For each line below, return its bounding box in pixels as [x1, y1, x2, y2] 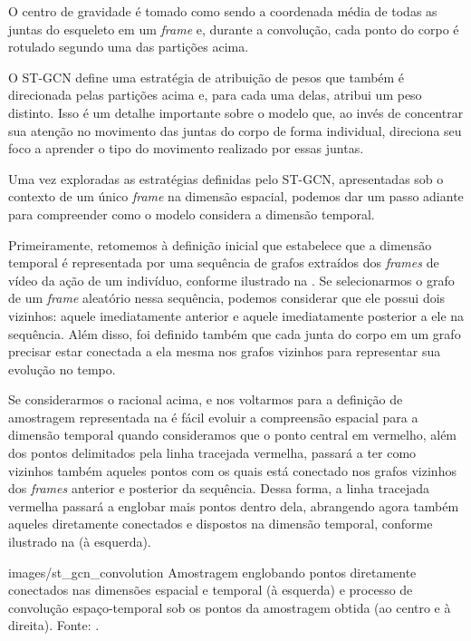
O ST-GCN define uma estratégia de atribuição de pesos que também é [8, 67, 405, 86]
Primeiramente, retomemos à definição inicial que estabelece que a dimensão [8, 235, 432, 254]
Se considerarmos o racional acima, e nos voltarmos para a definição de [8, 390, 403, 409]
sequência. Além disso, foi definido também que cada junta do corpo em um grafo [8, 324, 461, 343]
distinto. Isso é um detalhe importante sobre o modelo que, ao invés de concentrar [8, 102, 464, 121]
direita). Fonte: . [8, 616, 100, 635]
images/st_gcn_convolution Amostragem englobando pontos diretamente [8, 562, 417, 581]
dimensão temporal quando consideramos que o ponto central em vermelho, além [8, 425, 457, 444]
